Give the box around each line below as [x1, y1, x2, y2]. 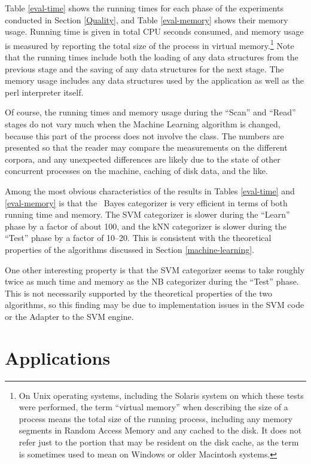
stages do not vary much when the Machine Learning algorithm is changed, [5, 118, 280, 130]
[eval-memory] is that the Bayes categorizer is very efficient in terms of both [5, 196, 288, 209]
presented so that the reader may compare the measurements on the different [5, 141, 288, 154]
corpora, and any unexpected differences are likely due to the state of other [5, 152, 280, 165]
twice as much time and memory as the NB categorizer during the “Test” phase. [5, 275, 299, 288]
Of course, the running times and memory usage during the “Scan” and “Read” [5, 106, 296, 118]
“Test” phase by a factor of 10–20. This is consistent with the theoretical [5, 231, 272, 244]
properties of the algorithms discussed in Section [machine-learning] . [5, 243, 255, 255]
